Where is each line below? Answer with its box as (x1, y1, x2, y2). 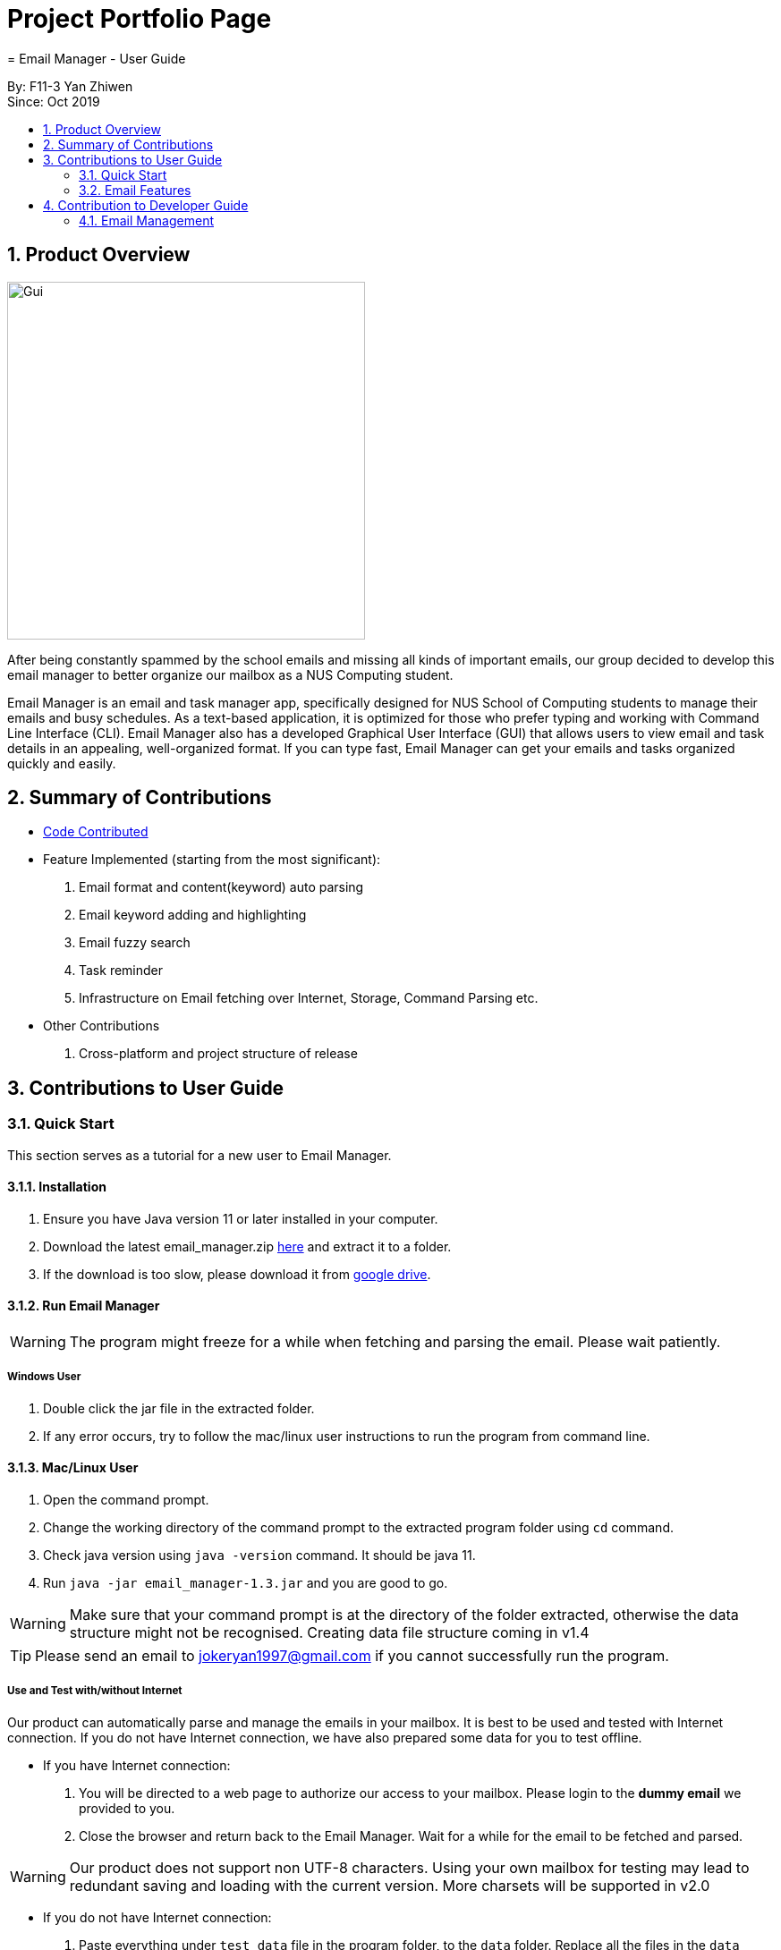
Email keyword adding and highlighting (79, 907, 307, 923)
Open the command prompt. (43, 1492, 209, 1508)
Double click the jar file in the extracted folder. (43, 1400, 315, 1416)
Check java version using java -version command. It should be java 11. (43, 1547, 476, 1564)
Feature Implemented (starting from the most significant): (43, 852, 381, 868)
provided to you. (79, 1800, 175, 1816)
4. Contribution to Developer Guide (43, 197, 249, 213)
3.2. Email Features (79, 182, 191, 198)
